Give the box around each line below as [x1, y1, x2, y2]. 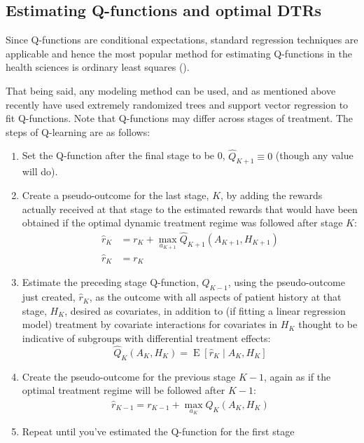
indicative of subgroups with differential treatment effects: [22, 330, 271, 345]
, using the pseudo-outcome [227, 275, 345, 289]
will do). [22, 164, 58, 179]
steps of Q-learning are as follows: [6, 124, 150, 139]
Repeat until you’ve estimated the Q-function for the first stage [22, 423, 295, 438]
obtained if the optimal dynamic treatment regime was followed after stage [22, 215, 343, 230]
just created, [22, 289, 76, 304]
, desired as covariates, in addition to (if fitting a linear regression [64, 303, 346, 318]
